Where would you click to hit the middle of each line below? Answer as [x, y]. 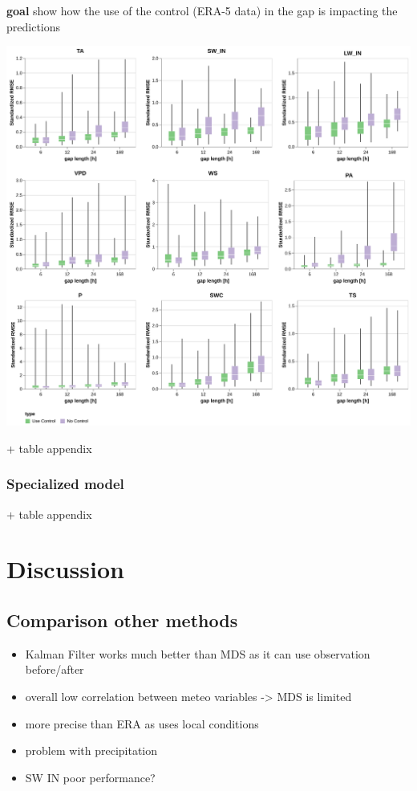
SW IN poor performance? [90, 777]
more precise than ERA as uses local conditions [142, 723]
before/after [55, 669]
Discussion [65, 569]
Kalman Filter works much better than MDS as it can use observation [198, 653]
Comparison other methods [122, 620]
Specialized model [65, 484]
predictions [34, 26]
